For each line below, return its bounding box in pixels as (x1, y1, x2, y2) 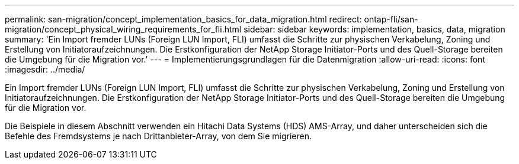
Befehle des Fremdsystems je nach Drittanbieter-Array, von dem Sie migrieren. (5, 131, 312, 141)
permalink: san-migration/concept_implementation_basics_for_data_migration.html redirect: (5, 14, 362, 24)
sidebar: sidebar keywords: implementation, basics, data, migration (244, 24, 505, 34)
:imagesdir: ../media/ (5, 64, 85, 74)
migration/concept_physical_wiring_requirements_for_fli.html (5, 24, 242, 34)
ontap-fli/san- (364, 14, 418, 24)
